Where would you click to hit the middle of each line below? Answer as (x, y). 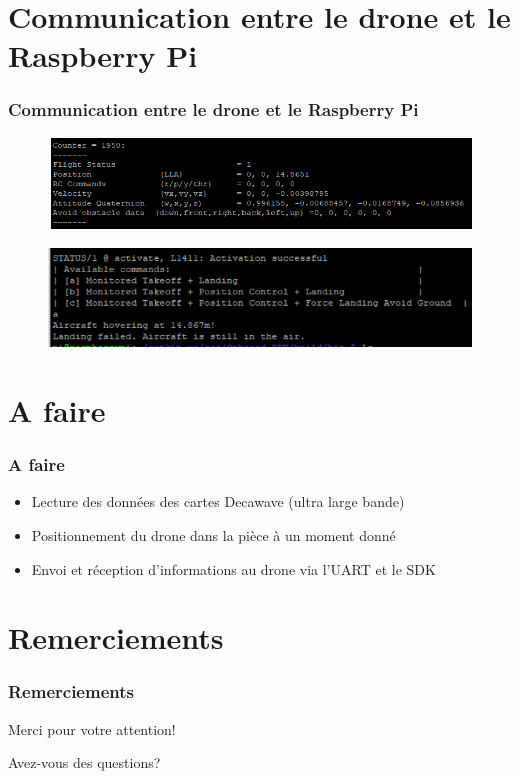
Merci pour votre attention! (92, 728)
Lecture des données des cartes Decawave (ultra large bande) (218, 501)
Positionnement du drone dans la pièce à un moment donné (213, 534)
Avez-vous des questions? (84, 762)
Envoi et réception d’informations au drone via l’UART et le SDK (233, 568)
